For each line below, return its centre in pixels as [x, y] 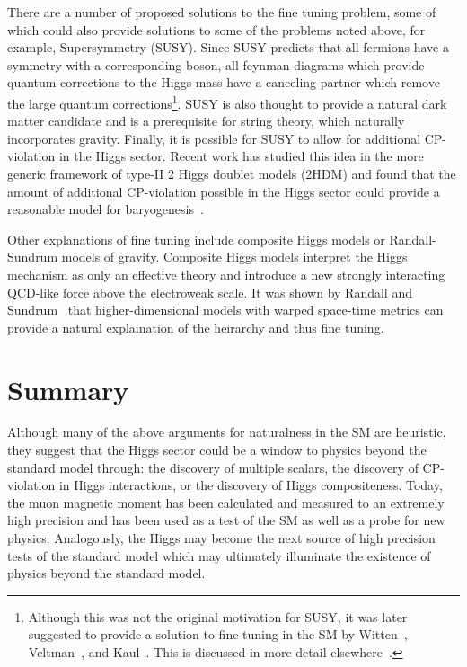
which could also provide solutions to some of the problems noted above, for [216, 29]
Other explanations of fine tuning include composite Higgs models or [196, 239]
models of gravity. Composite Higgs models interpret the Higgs [234, 257]
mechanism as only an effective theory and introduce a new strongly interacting [226, 274]
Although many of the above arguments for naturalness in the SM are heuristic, [227, 432]
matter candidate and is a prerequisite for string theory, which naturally [206, 121]
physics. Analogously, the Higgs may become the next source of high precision [221, 538]
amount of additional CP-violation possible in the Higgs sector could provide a [224, 191]
